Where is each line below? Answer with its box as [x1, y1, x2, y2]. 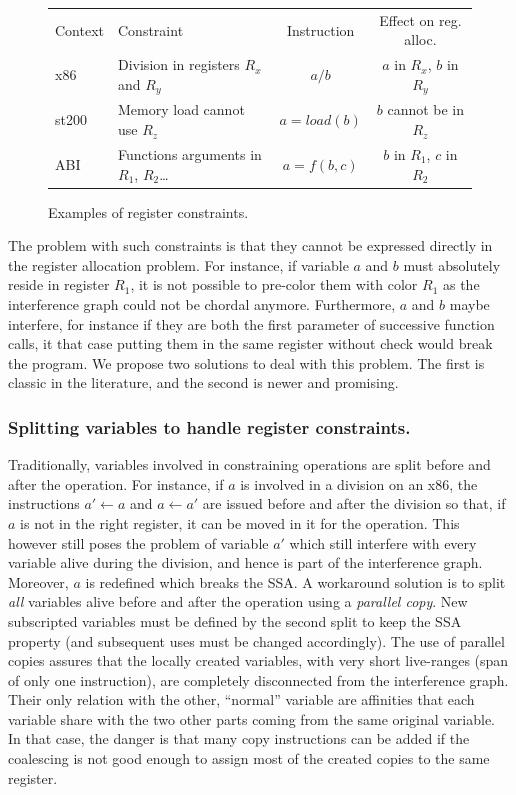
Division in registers [118, 54, 240, 75]
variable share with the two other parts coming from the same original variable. [8, 708, 495, 729]
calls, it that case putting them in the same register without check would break [8, 333, 493, 354]
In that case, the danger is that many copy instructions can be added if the [8, 728, 470, 749]
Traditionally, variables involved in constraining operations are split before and [8, 454, 491, 475]
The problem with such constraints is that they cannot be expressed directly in [8, 235, 493, 256]
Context [55, 19, 104, 40]
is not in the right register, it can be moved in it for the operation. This [20, 512, 460, 533]
